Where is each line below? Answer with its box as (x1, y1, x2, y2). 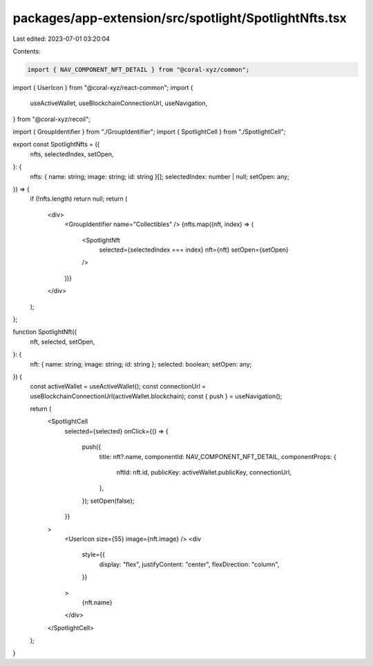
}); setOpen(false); (82, 497, 135, 505)
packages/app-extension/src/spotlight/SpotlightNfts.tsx (12, 10, 347, 26)
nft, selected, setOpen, (30, 337, 95, 346)
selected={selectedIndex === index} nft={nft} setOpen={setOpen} (99, 246, 289, 254)
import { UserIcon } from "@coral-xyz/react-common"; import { (12, 83, 193, 91)
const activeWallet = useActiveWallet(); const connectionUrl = (30, 382, 207, 391)
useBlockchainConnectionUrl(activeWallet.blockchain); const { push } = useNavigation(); (30, 391, 283, 400)
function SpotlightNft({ (12, 328, 77, 336)
